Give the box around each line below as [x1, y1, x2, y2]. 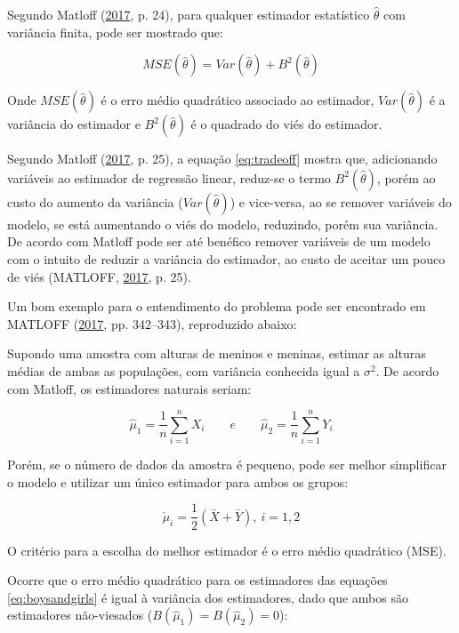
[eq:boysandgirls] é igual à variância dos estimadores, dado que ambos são [7, 588, 408, 606]
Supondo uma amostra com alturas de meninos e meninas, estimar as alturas [7, 344, 426, 363]
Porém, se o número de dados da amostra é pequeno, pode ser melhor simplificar [7, 455, 447, 474]
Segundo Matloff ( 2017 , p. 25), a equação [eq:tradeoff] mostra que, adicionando [7, 149, 438, 168]
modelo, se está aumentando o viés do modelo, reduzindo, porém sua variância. [7, 214, 439, 233]
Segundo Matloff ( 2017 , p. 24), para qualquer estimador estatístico [7, 5, 370, 23]
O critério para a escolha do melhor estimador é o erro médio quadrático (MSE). [7, 541, 447, 559]
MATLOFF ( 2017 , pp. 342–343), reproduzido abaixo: [7, 314, 297, 333]
